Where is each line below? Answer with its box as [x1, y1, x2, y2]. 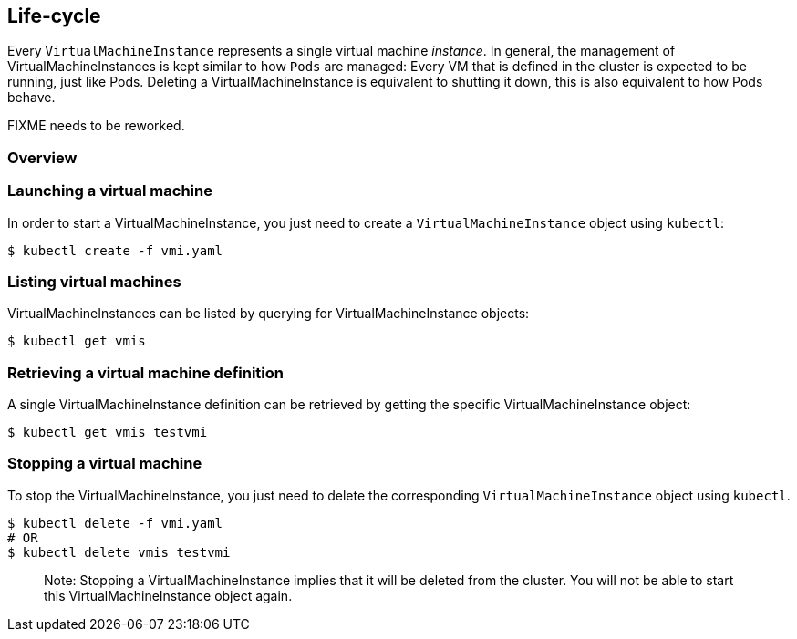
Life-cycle [7, 5, 101, 27]
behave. [7, 89, 56, 106]
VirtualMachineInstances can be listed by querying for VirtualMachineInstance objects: [7, 305, 530, 322]
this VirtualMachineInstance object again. [44, 587, 293, 603]
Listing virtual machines [7, 272, 181, 291]
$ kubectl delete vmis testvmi [7, 544, 231, 560]
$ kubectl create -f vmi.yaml [7, 242, 223, 258]
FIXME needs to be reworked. [7, 118, 185, 134]
